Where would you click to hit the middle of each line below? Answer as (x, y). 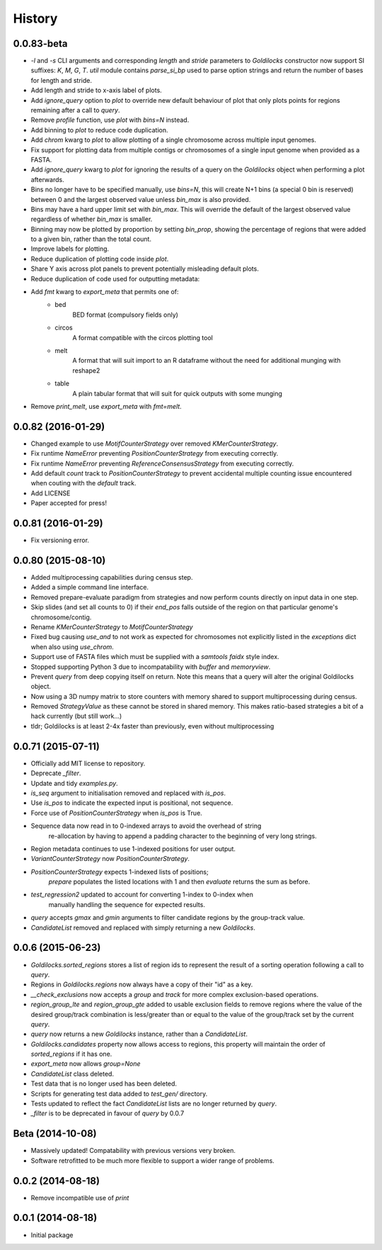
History (35, 18)
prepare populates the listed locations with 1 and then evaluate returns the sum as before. (179, 882)
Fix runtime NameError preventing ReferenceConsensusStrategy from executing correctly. (162, 463)
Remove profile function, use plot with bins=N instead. (110, 120)
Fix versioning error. (60, 540)
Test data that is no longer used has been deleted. (104, 1083)
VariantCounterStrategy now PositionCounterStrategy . (110, 859)
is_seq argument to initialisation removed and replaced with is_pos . (128, 793)
